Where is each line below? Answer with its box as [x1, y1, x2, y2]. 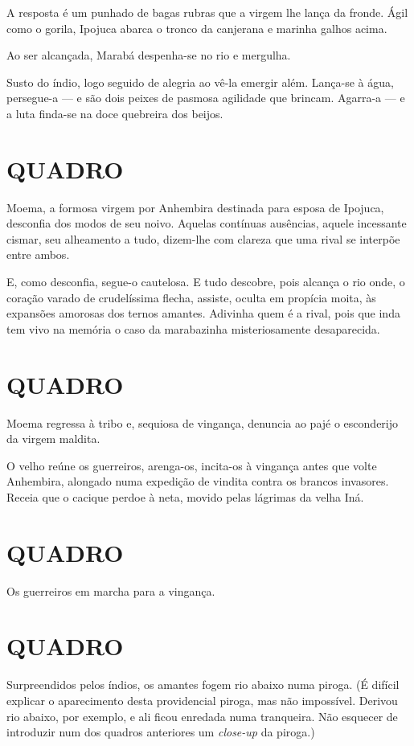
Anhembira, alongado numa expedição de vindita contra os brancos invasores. [6, 473, 389, 490]
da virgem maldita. [6, 430, 100, 447]
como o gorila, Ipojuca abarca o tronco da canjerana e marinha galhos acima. [6, 19, 387, 36]
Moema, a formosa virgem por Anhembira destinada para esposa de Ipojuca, [6, 199, 384, 215]
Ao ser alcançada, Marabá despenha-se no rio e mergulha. [6, 47, 291, 64]
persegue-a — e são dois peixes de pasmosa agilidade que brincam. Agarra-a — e [6, 89, 405, 106]
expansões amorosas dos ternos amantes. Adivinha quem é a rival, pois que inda [6, 305, 400, 322]
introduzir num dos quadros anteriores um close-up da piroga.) [6, 723, 315, 740]
